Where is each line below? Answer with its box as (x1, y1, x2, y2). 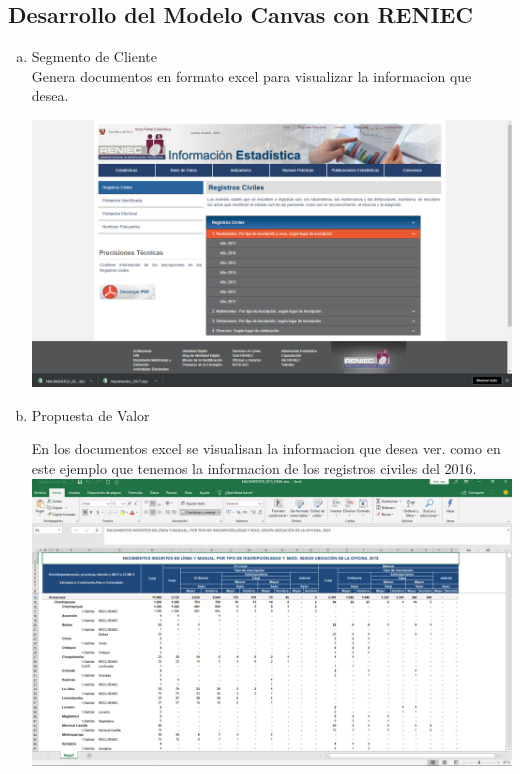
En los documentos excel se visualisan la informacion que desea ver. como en (31, 438, 501, 459)
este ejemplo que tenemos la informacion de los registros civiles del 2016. (31, 458, 477, 479)
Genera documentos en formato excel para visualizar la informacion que (31, 65, 472, 86)
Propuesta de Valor (31, 404, 150, 425)
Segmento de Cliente (31, 46, 157, 67)
